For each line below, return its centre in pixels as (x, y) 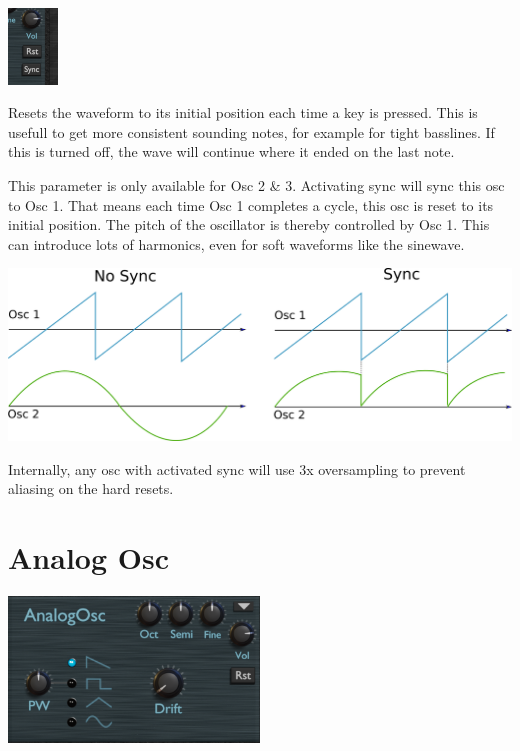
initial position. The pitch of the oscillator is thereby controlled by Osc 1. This (249, 224)
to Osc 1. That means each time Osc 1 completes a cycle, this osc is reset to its (251, 204)
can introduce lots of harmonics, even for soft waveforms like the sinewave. (236, 243)
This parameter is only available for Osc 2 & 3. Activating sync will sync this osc (256, 185)
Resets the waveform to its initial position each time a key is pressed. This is (243, 112)
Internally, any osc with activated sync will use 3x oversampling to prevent (237, 468)
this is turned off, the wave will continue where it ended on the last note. (231, 151)
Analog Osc (88, 557)
